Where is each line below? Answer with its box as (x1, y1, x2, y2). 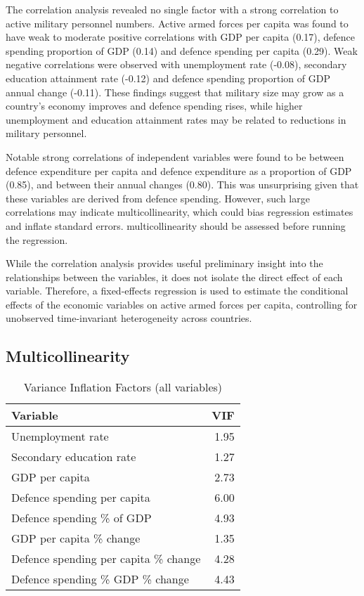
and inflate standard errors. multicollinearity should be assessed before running (6, 218, 346, 233)
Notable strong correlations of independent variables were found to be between (6, 149, 344, 164)
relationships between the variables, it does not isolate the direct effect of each (6, 269, 343, 284)
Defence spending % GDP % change (11, 571, 189, 588)
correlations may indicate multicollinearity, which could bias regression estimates (6, 205, 353, 219)
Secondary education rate (11, 448, 136, 465)
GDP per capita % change (11, 530, 141, 547)
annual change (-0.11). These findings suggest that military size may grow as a (6, 84, 344, 99)
